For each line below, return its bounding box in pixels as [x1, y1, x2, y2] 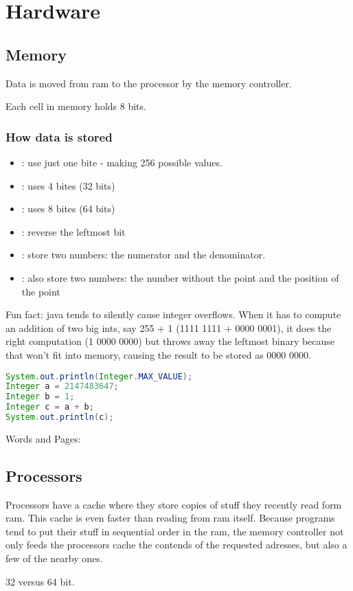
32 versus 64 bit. [5, 574, 75, 588]
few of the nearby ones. [5, 551, 103, 566]
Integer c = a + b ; [5, 402, 94, 412]
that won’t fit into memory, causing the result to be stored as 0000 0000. [5, 347, 311, 361]
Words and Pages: [5, 431, 81, 445]
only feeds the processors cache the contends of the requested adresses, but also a [5, 537, 348, 552]
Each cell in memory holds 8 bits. [5, 99, 146, 113]
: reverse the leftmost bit [21, 224, 126, 238]
